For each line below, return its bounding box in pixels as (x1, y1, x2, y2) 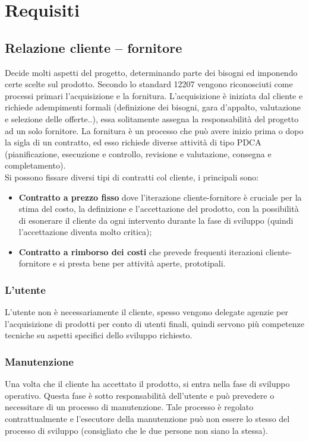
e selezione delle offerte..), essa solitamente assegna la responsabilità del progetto (5, 112, 299, 125)
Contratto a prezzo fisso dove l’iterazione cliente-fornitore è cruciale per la (18, 191, 302, 203)
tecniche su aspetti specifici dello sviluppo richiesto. (5, 329, 193, 341)
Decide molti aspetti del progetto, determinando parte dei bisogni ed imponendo (5, 66, 298, 78)
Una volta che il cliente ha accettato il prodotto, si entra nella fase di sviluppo (5, 377, 290, 390)
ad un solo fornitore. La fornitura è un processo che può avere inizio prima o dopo (5, 124, 304, 137)
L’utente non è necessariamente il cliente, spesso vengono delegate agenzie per (5, 306, 288, 318)
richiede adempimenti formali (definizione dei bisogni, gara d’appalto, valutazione (5, 101, 301, 113)
